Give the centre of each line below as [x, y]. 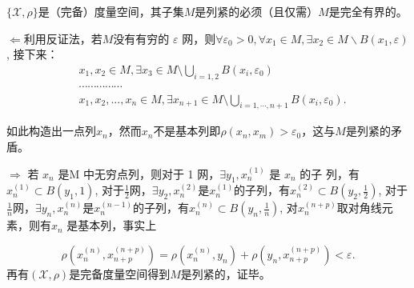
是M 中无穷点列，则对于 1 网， [139, 173]
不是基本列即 [187, 131]
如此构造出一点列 [51, 131]
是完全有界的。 [368, 11]
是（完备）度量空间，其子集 [111, 11]
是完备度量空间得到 [120, 274]
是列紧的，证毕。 [225, 274]
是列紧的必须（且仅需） [257, 11]
